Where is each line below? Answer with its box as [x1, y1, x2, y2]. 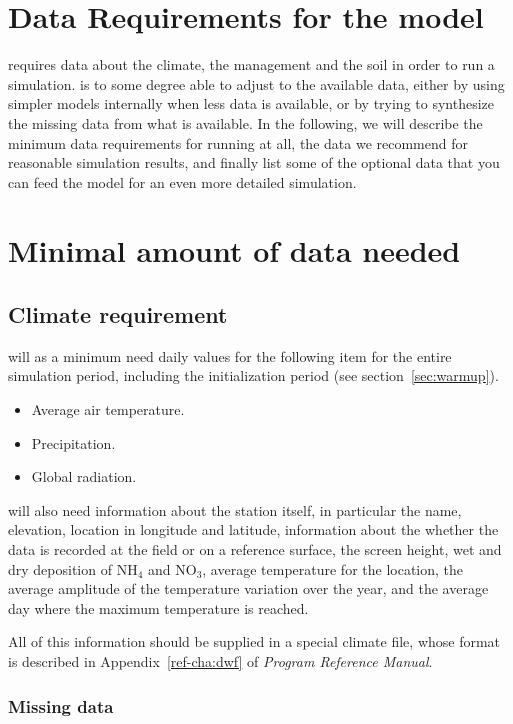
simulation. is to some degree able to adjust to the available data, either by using [8, 73, 505, 94]
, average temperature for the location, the [202, 558, 464, 579]
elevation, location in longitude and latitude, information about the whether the [8, 519, 499, 540]
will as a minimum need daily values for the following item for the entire [8, 345, 452, 366]
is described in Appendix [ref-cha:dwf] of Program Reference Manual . [8, 650, 433, 671]
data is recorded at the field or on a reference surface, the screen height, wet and [8, 539, 502, 560]
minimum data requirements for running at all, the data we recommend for [8, 132, 468, 153]
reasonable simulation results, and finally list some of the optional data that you [8, 152, 500, 173]
